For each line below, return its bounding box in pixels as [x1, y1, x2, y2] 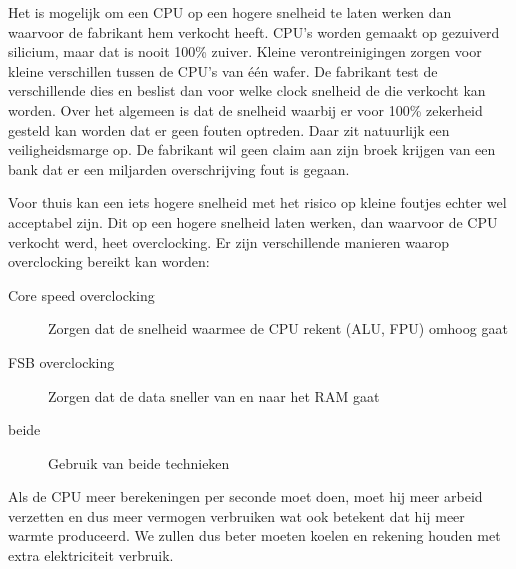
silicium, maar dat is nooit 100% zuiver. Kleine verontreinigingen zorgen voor [8, 41, 482, 62]
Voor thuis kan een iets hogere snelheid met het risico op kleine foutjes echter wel [8, 192, 507, 213]
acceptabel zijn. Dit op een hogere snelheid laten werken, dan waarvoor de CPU [8, 211, 498, 232]
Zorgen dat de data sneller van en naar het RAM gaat [48, 385, 380, 406]
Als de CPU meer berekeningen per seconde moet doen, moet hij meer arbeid [8, 486, 483, 507]
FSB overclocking [8, 351, 115, 372]
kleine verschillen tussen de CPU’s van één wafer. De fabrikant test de [8, 60, 438, 81]
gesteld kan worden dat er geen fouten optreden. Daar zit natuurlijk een [8, 119, 450, 140]
